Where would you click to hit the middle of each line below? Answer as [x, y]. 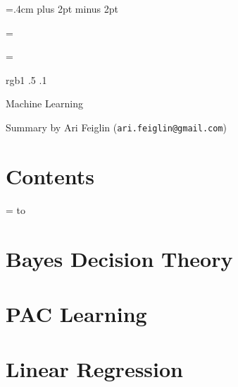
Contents [50, 175]
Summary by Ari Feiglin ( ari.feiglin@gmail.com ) [116, 127]
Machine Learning [44, 103]
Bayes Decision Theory [119, 258]
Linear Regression [95, 369]
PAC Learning [76, 313]
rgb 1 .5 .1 [26, 79]
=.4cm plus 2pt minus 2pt [62, 8]
